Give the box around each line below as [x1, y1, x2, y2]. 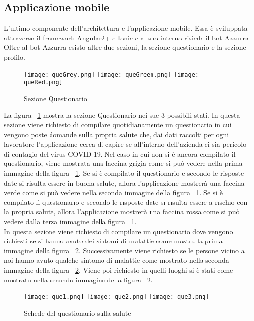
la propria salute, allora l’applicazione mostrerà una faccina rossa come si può [4, 206, 240, 217]
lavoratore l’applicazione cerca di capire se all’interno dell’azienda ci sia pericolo [4, 139, 247, 149]
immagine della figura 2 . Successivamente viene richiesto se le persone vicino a [4, 245, 245, 255]
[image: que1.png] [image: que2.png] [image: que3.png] [24, 293, 209, 301]
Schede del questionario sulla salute [24, 307, 131, 318]
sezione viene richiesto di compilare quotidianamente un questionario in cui [4, 120, 232, 130]
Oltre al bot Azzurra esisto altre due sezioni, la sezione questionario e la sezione [4, 42, 246, 52]
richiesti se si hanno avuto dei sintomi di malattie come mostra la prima [4, 236, 223, 246]
